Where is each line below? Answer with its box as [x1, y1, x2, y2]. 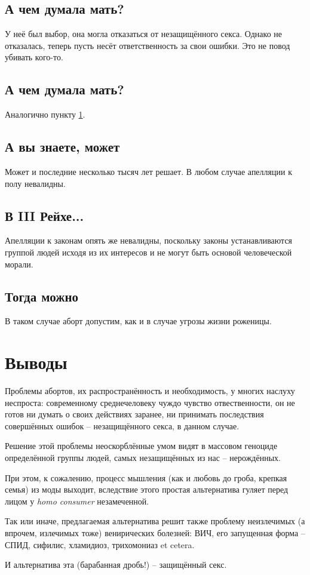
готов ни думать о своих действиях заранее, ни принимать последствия [5, 408, 264, 420]
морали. [5, 257, 33, 270]
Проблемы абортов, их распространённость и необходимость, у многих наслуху [5, 385, 295, 397]
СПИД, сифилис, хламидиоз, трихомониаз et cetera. [5, 538, 195, 551]
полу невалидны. [5, 177, 66, 189]
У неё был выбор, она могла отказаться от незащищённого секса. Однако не [5, 27, 283, 40]
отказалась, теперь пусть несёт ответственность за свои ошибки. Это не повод [5, 39, 290, 51]
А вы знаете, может [5, 137, 120, 156]
